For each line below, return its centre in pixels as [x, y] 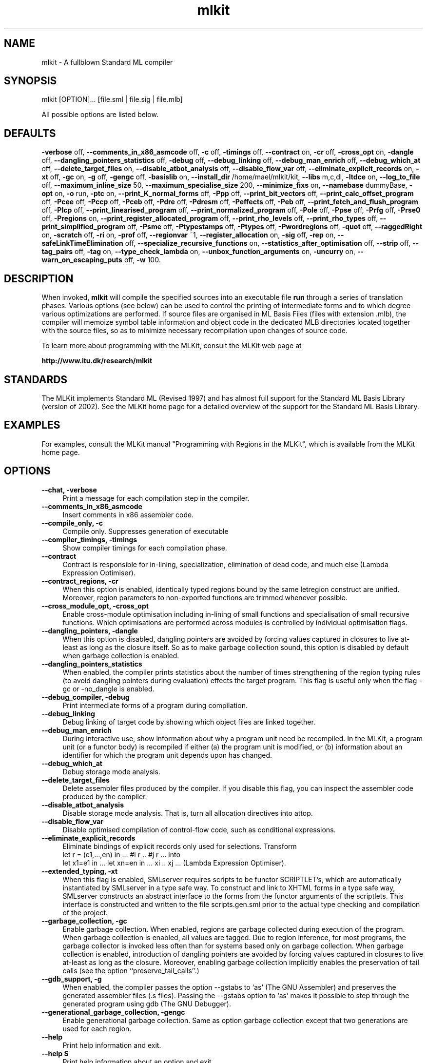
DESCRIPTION [39, 278]
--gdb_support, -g [72, 979]
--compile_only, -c [72, 523]
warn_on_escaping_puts [82, 260]
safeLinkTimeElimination [82, 243]
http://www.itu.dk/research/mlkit [97, 361]
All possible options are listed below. [100, 115]
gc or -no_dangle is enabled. [108, 689]
